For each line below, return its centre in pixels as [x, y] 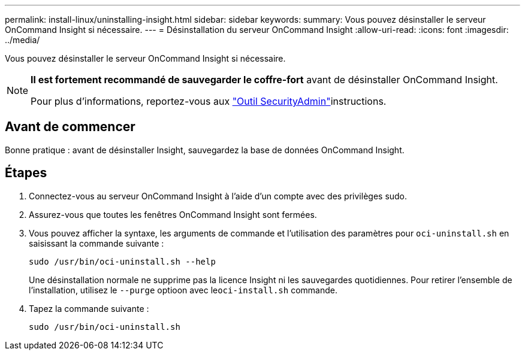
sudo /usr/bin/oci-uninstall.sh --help [122, 261]
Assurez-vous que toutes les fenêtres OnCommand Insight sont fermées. [173, 214]
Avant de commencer [70, 127]
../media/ [22, 40]
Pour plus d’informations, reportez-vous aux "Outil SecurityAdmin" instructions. [209, 101]
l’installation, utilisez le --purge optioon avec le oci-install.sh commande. [183, 290]
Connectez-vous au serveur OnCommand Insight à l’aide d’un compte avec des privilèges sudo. [218, 196]
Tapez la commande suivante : [89, 308]
